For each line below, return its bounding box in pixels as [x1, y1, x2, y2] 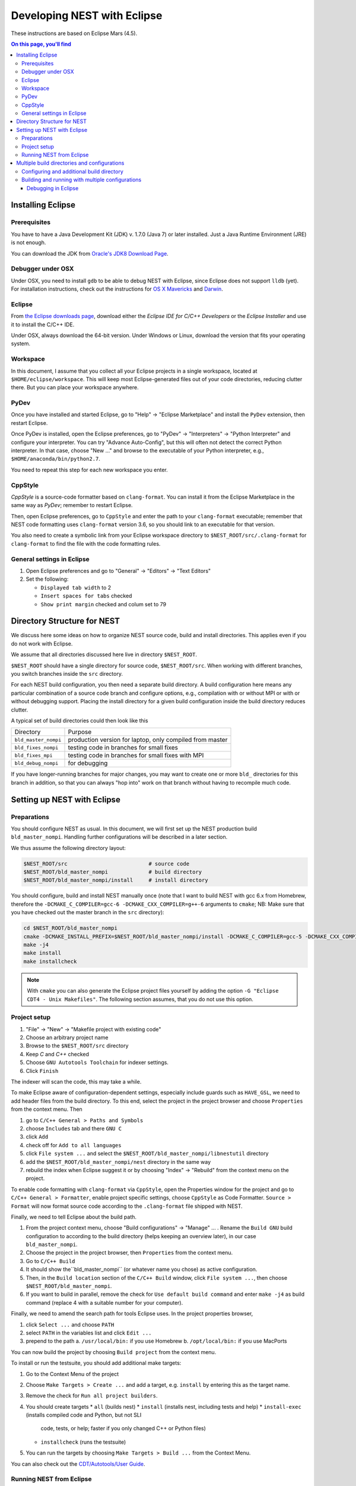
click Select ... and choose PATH [26, 1321, 115, 1328]
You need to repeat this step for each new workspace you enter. [11, 466, 169, 473]
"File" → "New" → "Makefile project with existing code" [26, 1025, 161, 1032]
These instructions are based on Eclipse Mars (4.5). [11, 30, 138, 37]
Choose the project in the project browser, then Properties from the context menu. [26, 1249, 233, 1257]
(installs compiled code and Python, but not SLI [26, 1412, 142, 1419]
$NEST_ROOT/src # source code [23, 860, 190, 867]
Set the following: [26, 575, 69, 583]
